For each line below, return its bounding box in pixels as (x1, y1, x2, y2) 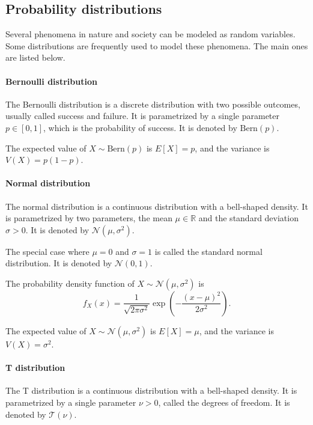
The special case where (5, 245, 90, 257)
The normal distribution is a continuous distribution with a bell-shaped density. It (5, 200, 308, 212)
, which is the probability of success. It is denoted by (43, 121, 237, 133)
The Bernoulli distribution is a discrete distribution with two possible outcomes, (5, 97, 300, 110)
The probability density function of (5, 277, 135, 289)
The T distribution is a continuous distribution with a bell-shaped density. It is (5, 384, 297, 397)
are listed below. (5, 51, 65, 64)
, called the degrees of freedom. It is (158, 396, 290, 408)
